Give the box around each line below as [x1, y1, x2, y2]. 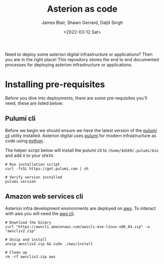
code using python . [5, 138, 44, 144]
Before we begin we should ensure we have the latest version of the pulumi [5, 127, 157, 133]
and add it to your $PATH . [5, 153, 54, 158]
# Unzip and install [5, 237, 47, 242]
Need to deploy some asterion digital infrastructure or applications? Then [5, 51, 153, 57]
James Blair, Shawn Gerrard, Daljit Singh [41, 20, 123, 25]
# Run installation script [5, 162, 60, 167]
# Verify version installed [5, 175, 63, 179]
